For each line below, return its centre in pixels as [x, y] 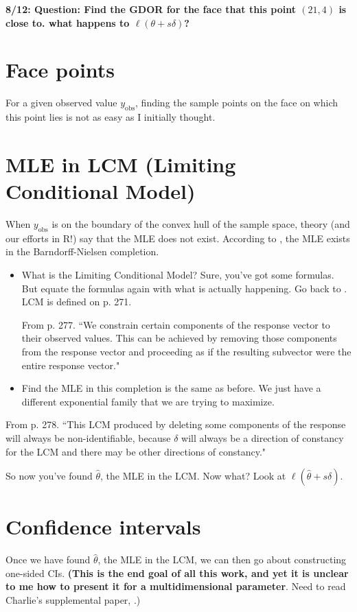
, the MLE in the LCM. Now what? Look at [193, 476]
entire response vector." [71, 365]
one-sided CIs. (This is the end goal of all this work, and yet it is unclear [177, 573]
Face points [60, 70]
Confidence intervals [103, 527]
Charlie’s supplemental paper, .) [73, 600]
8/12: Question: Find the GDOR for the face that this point [151, 9]
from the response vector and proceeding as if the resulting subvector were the [186, 351]
